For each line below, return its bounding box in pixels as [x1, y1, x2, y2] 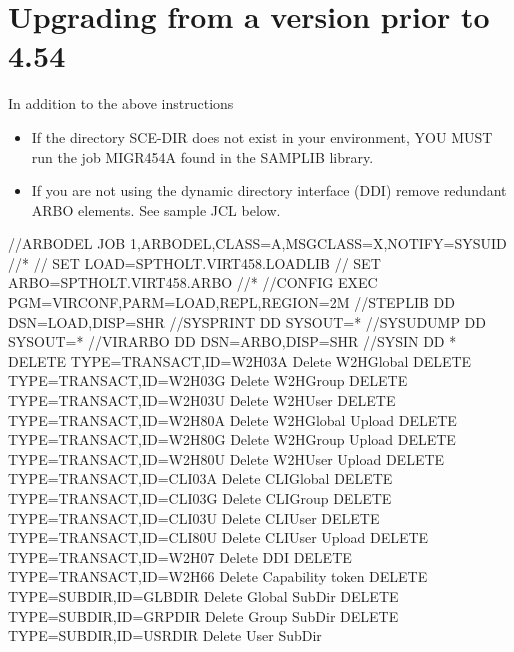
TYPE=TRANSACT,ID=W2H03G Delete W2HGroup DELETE [8, 370, 408, 391]
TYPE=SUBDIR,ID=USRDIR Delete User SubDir [8, 625, 322, 646]
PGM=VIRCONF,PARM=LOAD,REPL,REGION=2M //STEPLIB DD [8, 292, 455, 313]
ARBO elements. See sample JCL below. [31, 199, 281, 220]
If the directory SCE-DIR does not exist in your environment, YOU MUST [31, 126, 493, 147]
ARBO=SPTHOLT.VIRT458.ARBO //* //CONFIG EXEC [8, 272, 378, 293]
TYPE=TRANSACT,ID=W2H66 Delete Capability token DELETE [8, 566, 428, 587]
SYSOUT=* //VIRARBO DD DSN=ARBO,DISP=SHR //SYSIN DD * [8, 331, 457, 352]
